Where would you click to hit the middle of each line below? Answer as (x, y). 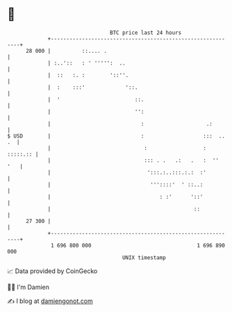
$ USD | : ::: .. (116, 136)
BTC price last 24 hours (146, 33)
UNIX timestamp (144, 257)
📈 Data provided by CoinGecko (52, 271)
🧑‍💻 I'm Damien (28, 287)
